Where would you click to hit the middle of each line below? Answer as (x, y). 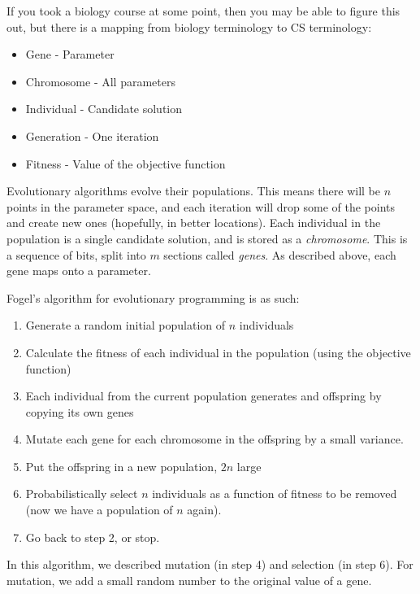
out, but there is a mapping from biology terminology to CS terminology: (189, 26)
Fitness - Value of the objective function (126, 163)
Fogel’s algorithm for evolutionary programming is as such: (153, 297)
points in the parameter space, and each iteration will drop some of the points (201, 206)
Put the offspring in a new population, (121, 466)
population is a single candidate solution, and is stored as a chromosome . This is (207, 238)
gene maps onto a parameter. (79, 271)
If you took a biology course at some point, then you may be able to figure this (204, 11)
